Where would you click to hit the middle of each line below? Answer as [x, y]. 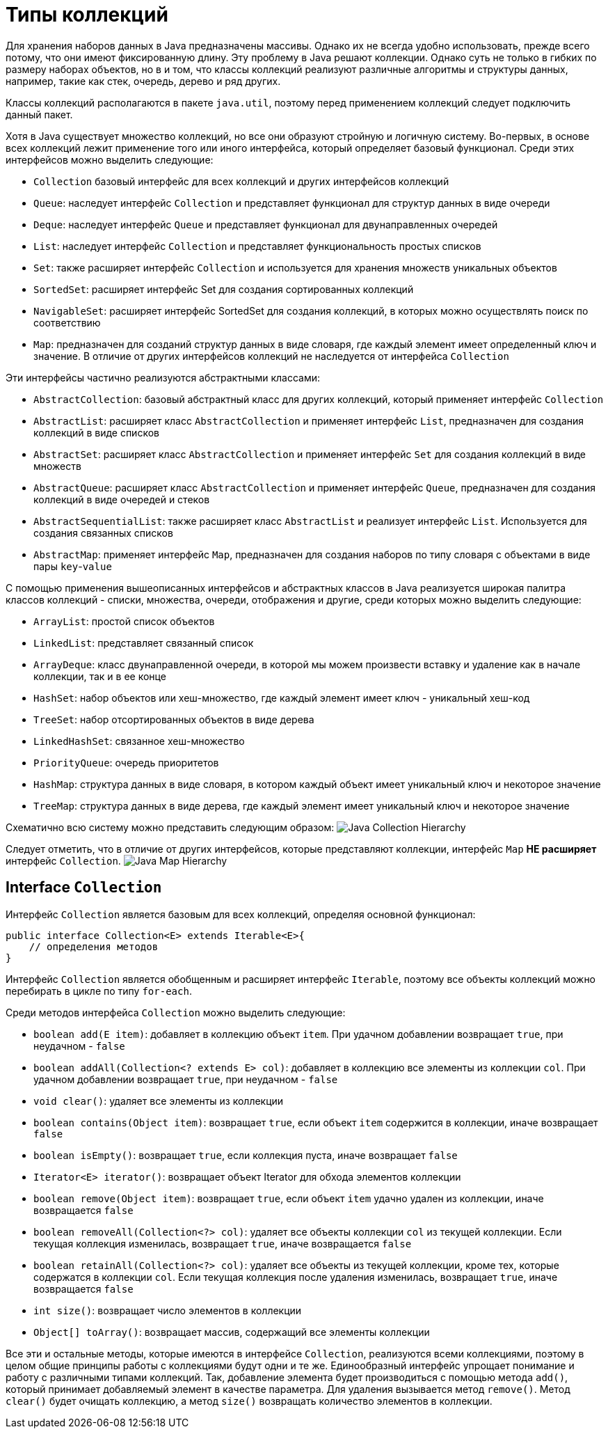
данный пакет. [39, 114]
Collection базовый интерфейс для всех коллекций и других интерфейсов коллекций [241, 181]
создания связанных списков [103, 533]
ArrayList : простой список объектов [124, 621]
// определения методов [94, 946]
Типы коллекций [87, 15]
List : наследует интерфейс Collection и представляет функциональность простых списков [257, 246]
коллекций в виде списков [96, 432]
